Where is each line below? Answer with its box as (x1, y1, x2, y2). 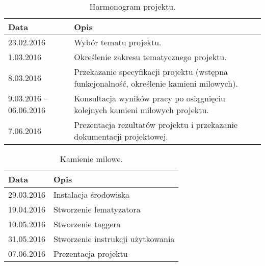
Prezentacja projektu (53, 248, 128, 259)
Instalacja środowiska (53, 189, 130, 200)
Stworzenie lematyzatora (53, 203, 141, 215)
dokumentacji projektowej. (74, 130, 168, 142)
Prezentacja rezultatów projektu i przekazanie (74, 119, 238, 130)
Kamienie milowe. (60, 153, 123, 165)
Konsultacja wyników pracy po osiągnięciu (74, 92, 225, 104)
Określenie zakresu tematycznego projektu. (74, 51, 227, 63)
